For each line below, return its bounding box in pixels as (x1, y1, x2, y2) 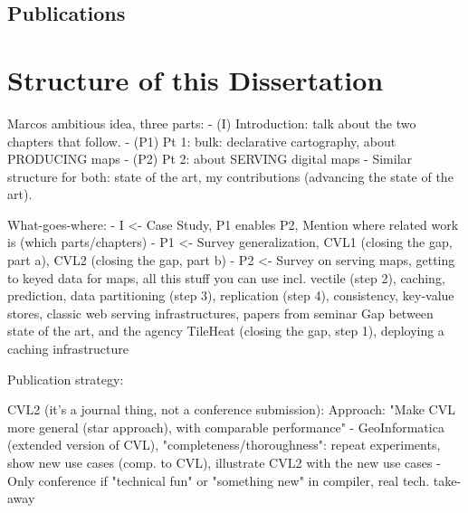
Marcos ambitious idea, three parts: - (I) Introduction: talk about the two (7, 113, 416, 132)
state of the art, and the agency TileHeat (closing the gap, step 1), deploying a (7, 321, 444, 340)
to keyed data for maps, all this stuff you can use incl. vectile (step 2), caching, (7, 268, 445, 287)
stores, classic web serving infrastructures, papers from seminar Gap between (7, 303, 434, 322)
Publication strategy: (7, 369, 124, 388)
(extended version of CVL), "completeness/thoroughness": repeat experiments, (7, 435, 441, 454)
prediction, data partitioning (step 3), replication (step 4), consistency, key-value (7, 286, 454, 305)
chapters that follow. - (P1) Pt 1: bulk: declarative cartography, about (7, 131, 396, 150)
